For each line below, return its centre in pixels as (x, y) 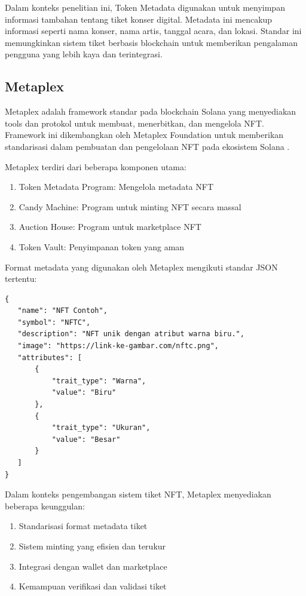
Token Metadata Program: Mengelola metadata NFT (116, 187)
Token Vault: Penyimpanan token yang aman (102, 246)
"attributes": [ (50, 357)
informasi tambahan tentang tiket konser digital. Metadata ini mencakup (139, 19)
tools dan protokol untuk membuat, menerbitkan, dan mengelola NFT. (134, 123)
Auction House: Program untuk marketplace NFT (110, 227)
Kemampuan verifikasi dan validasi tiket (93, 586)
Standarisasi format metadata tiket (83, 526)
